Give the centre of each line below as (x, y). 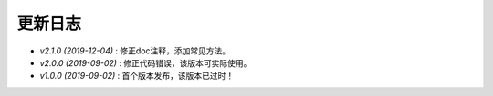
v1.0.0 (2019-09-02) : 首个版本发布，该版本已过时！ (137, 76)
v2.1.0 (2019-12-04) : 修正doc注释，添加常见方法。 (135, 51)
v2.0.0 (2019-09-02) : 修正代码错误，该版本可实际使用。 (146, 62)
